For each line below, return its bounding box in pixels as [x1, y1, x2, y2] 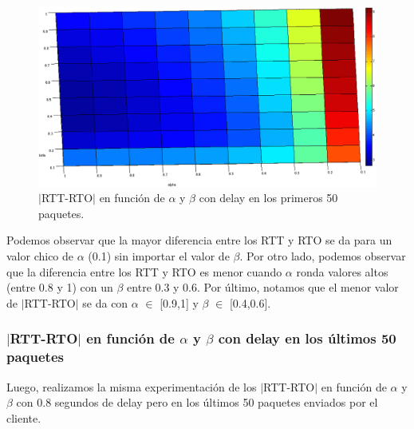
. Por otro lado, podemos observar [239, 248, 406, 264]
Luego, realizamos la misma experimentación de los [6, 378, 257, 395]
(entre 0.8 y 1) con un [6, 279, 113, 296]
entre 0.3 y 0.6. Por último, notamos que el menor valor [127, 279, 399, 296]
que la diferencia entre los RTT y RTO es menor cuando [6, 263, 282, 280]
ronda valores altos [296, 263, 388, 280]
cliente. [6, 409, 41, 426]
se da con [82, 294, 128, 311]
